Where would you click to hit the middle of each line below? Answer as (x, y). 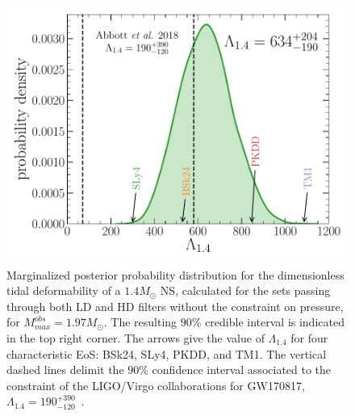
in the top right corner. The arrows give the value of (136, 337)
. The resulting (140, 322)
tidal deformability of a (64, 290)
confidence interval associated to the (242, 370)
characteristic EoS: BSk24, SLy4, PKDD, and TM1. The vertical (167, 353)
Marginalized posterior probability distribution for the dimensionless (175, 274)
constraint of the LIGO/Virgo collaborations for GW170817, (156, 385)
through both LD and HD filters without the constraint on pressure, (175, 306)
